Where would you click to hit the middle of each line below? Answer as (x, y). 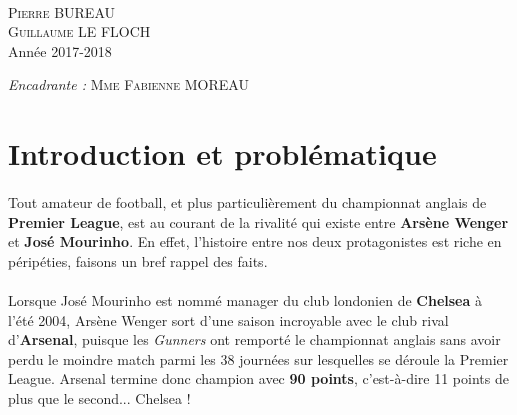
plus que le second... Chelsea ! (99, 397)
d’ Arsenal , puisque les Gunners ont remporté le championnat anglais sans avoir (254, 339)
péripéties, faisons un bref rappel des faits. (138, 260)
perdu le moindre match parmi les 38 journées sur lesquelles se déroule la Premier (258, 358)
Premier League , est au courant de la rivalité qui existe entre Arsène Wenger (258, 221)
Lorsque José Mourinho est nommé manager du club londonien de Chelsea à (245, 299)
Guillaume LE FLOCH (79, 31)
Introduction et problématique (222, 153)
